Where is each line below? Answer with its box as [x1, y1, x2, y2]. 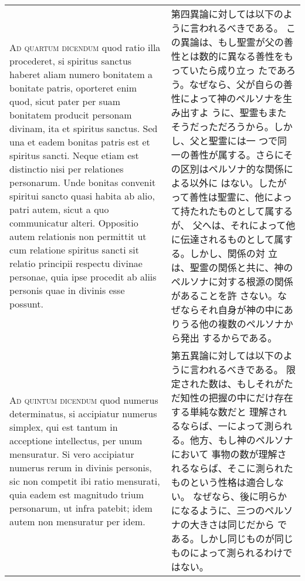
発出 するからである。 [180, 331, 277, 344]
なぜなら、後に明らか [192, 489, 287, 503]
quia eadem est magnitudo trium [9, 488, 144, 501]
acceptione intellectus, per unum [9, 434, 143, 447]
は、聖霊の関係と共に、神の [171, 261, 293, 274]
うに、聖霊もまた [211, 106, 287, 119]
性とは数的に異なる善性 [171, 49, 274, 63]
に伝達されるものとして [171, 232, 274, 246]
